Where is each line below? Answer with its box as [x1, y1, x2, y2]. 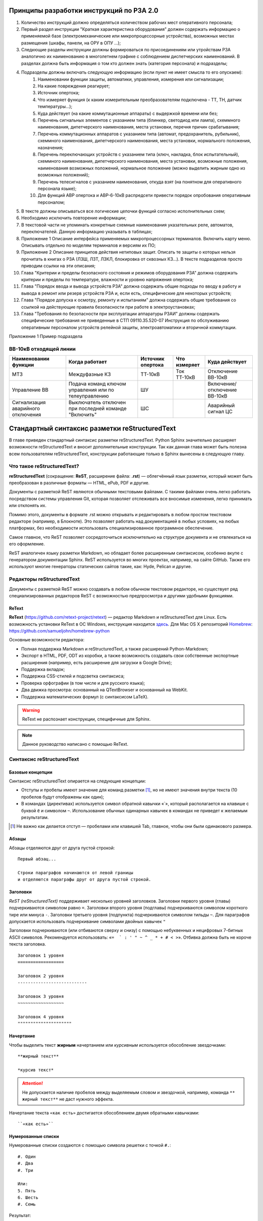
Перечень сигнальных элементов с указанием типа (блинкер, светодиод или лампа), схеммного [38, 117, 241, 123]
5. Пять [18, 1188, 36, 1194]
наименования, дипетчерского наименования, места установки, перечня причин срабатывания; [38, 124, 240, 130]
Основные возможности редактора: [9, 637, 85, 643]
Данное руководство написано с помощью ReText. [22, 741, 129, 747]
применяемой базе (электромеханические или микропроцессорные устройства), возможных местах [21, 33, 235, 39]
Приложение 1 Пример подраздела [9, 334, 83, 339]
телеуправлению [68, 393, 109, 400]
